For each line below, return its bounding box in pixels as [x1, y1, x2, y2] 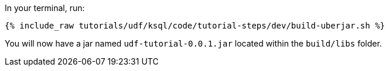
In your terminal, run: [5, 3, 85, 13]
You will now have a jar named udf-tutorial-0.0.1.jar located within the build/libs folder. [5, 38, 382, 48]
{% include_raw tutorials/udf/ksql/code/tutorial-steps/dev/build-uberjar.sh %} [5, 21, 385, 30]
